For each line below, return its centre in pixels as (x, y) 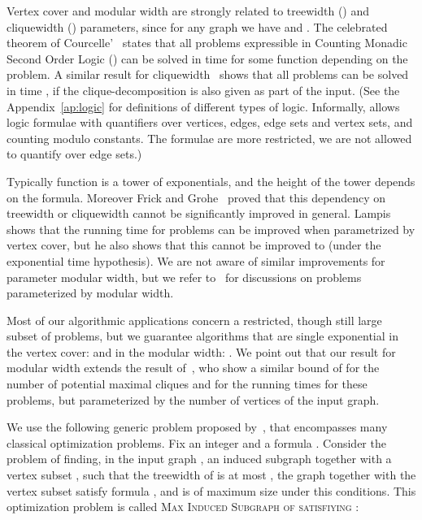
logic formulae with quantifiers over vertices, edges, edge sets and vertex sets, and (210, 122)
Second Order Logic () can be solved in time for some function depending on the (207, 58)
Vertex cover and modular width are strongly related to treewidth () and (188, 11)
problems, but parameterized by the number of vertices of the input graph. (193, 399)
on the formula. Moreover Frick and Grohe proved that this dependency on (196, 197)
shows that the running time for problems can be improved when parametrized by (211, 229)
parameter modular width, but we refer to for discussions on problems (184, 277)
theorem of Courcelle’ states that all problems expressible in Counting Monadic (207, 43)
